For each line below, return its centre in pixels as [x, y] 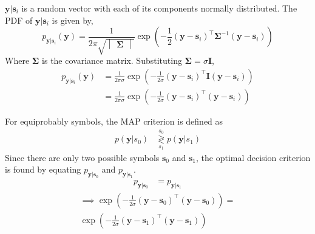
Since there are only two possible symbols [82, 157]
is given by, [73, 20]
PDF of [19, 20]
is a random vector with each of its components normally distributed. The [159, 8]
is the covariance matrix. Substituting [112, 60]
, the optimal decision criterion [253, 157]
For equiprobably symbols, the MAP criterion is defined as [114, 121]
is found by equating [43, 169]
